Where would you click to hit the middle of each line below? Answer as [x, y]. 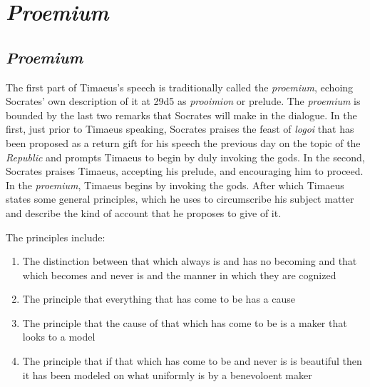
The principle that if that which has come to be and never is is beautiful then [192, 361]
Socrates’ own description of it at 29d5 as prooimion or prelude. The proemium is [183, 101]
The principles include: [56, 237]
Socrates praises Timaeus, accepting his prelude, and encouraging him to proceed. [185, 171]
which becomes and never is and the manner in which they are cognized [179, 275]
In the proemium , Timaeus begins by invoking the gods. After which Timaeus [175, 185]
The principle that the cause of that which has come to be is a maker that [185, 322]
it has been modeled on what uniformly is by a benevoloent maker [167, 375]
